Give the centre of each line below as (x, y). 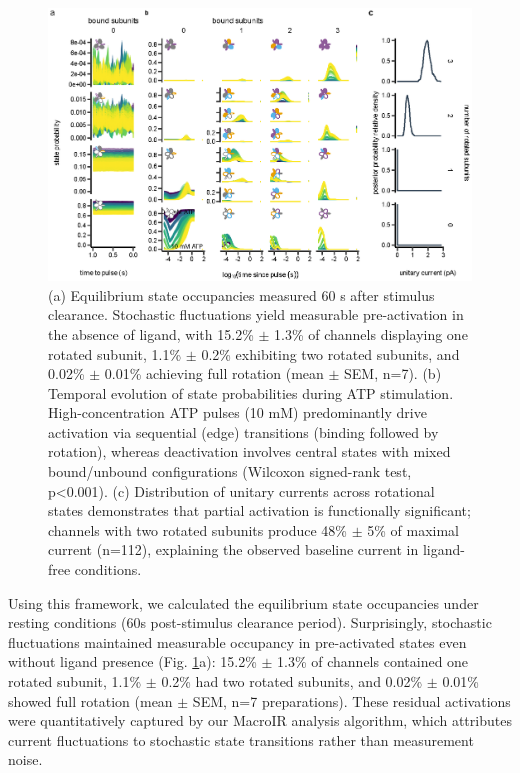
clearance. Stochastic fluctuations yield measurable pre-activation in (256, 314)
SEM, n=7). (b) (393, 373)
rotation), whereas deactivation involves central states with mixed (249, 451)
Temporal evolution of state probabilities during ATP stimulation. (251, 392)
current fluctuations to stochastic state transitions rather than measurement (241, 739)
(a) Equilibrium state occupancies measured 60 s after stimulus (241, 294)
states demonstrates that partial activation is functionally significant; (259, 510)
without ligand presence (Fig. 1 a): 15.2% (132, 661)
